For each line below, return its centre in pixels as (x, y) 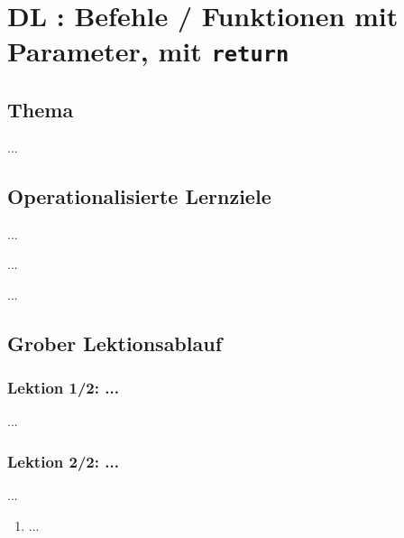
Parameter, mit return (148, 51)
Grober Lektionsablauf (115, 343)
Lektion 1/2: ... (63, 388)
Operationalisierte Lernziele (139, 195)
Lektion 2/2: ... (63, 461)
